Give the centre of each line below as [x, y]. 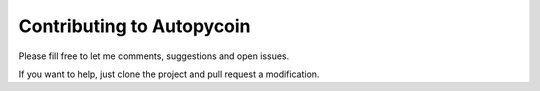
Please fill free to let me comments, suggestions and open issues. [154, 56]
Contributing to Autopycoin [134, 26]
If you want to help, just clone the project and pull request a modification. [169, 74]
